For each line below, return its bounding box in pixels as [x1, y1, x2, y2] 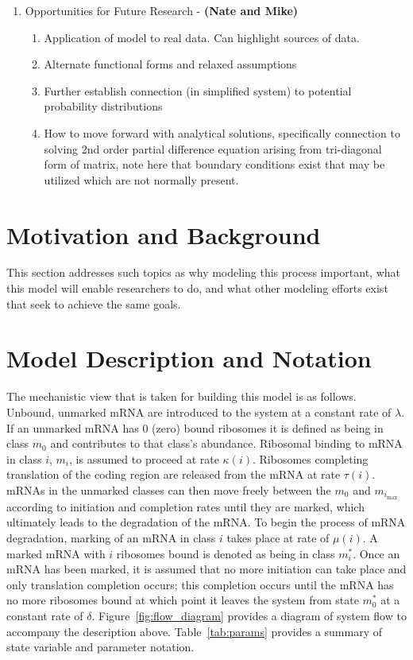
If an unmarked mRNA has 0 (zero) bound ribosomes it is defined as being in [6, 419, 384, 436]
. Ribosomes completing [252, 450, 369, 467]
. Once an [353, 545, 400, 561]
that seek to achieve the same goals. [6, 295, 181, 312]
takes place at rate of [226, 529, 330, 545]
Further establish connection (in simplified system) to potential [44, 82, 352, 99]
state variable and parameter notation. [6, 639, 195, 655]
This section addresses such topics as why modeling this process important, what [6, 264, 400, 281]
